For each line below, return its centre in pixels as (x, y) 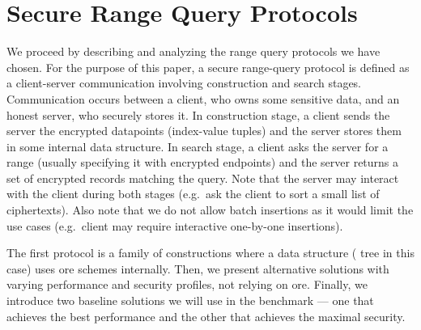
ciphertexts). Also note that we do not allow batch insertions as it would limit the (210, 210)
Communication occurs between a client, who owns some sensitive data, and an (203, 98)
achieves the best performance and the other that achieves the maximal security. (206, 316)
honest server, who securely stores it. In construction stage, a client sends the (198, 114)
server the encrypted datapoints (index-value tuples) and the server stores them (204, 131)
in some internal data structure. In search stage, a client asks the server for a (198, 146)
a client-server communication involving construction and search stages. (184, 83)
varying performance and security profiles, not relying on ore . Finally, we (187, 284)
